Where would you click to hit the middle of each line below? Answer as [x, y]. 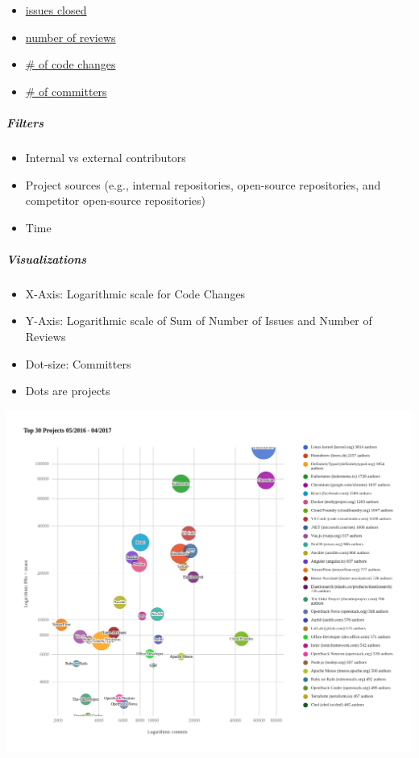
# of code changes [71, 64]
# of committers [66, 91]
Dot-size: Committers [78, 363]
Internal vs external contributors [106, 157]
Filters [25, 122]
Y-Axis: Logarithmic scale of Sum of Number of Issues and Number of [199, 321]
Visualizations [47, 258]
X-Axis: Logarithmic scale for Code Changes [135, 293]
